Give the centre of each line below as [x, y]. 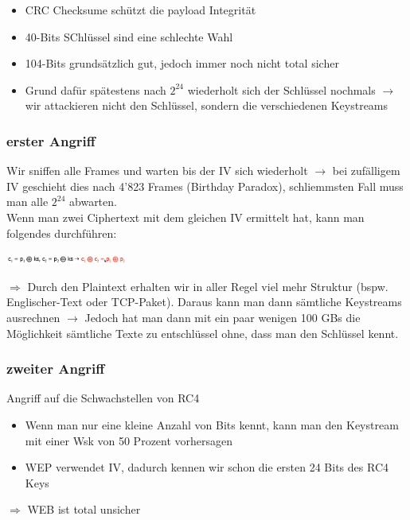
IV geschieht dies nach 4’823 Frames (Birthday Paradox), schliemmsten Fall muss [205, 186]
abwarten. [93, 202]
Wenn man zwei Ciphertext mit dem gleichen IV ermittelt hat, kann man [185, 217]
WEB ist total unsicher [84, 509]
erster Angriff [51, 140]
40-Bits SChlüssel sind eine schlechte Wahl [129, 36]
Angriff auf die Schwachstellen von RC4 [103, 398]
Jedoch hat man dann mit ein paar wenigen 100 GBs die [223, 317]
